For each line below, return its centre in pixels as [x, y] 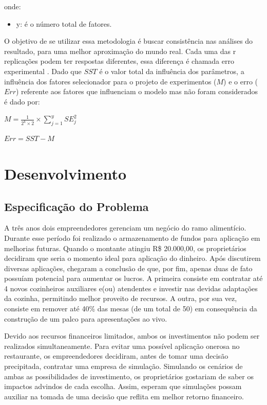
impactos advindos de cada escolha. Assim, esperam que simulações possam [123, 386]
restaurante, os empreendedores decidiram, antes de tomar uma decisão [116, 356]
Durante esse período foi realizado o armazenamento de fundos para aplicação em [132, 237]
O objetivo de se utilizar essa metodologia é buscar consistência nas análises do [129, 41]
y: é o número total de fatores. [64, 23]
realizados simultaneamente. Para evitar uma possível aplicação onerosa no [122, 346]
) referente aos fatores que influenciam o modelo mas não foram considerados [137, 91]
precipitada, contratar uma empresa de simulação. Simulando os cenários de [123, 366]
